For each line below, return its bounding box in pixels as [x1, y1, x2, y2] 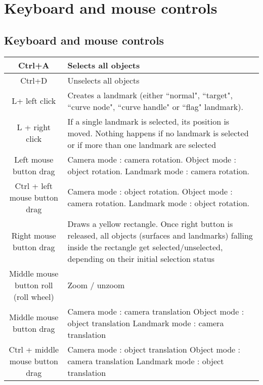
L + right [17, 121, 51, 133]
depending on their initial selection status [67, 252, 215, 264]
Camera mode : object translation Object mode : [67, 343, 241, 355]
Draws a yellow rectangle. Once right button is [67, 217, 233, 229]
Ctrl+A [18, 59, 50, 71]
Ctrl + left [15, 179, 53, 191]
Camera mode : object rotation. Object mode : [67, 185, 233, 198]
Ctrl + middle [9, 343, 59, 355]
